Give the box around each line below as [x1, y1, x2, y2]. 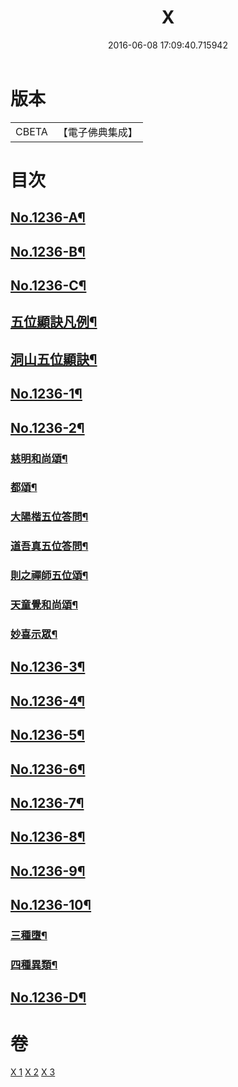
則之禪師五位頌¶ [10, 569, 89, 583]
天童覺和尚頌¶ [10, 598, 78, 612]
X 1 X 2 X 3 [10, 1066, 56, 1078]
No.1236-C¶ [10, 277, 87, 295]
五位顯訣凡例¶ [10, 314, 98, 331]
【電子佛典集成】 [57, 125, 138, 139]
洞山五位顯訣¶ [10, 351, 98, 368]
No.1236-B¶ [10, 243, 86, 260]
